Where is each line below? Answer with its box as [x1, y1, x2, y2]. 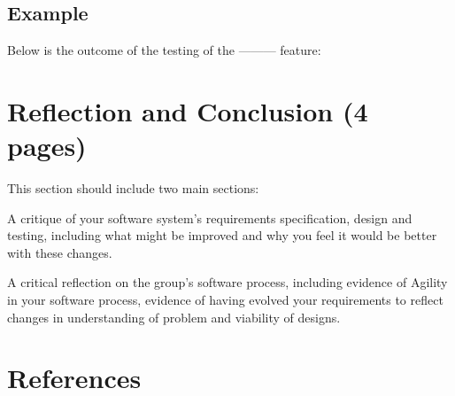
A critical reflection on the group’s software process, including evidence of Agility [7, 273, 448, 291]
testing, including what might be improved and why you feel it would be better [7, 226, 437, 245]
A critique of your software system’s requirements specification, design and [7, 208, 413, 227]
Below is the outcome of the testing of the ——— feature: [7, 41, 321, 59]
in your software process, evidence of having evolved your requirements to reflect [7, 291, 443, 309]
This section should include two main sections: [7, 179, 259, 198]
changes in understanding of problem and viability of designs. [7, 307, 341, 326]
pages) [7, 128, 87, 164]
